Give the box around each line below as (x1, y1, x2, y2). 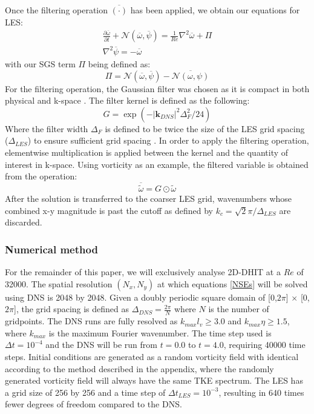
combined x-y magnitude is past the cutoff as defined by (5, 204, 213, 216)
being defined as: (88, 57, 151, 70)
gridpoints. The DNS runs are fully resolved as (5, 315, 178, 327)
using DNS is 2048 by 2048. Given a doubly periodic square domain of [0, (5, 290, 277, 303)
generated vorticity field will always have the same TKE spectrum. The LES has (5, 374, 303, 387)
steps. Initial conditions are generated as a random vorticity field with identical (5, 350, 299, 363)
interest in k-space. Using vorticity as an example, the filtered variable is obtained (5, 158, 309, 170)
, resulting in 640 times (218, 386, 304, 398)
